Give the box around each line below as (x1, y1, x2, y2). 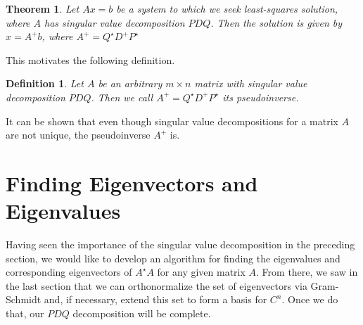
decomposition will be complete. (72, 306, 211, 321)
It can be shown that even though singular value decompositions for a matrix (6, 113, 338, 128)
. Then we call (91, 89, 153, 104)
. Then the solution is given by (210, 15, 343, 30)
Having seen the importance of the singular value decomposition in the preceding (6, 237, 355, 252)
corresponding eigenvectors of (6, 265, 132, 279)
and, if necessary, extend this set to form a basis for (44, 292, 267, 307)
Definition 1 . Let (6, 76, 84, 91)
